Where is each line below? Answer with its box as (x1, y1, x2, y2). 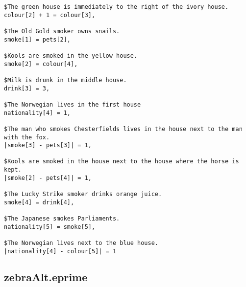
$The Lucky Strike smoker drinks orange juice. (4, 191, 162, 198)
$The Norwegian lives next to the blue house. (4, 240, 158, 247)
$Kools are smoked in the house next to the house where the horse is (4, 158, 239, 165)
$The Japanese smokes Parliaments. (4, 215, 120, 222)
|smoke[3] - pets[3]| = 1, (4, 142, 92, 149)
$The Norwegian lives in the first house (4, 101, 141, 108)
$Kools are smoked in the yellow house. (4, 52, 138, 59)
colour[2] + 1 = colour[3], (4, 11, 96, 19)
